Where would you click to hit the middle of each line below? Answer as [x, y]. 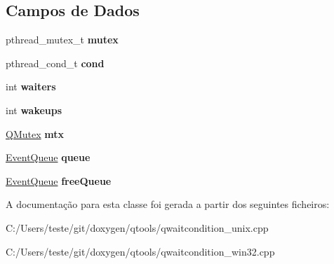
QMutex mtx [35, 133]
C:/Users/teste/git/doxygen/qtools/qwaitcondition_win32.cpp [140, 251]
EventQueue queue [48, 157]
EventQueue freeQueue [59, 180]
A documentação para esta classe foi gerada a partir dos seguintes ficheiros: [168, 204]
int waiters [31, 86]
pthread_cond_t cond [55, 63]
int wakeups [34, 110]
